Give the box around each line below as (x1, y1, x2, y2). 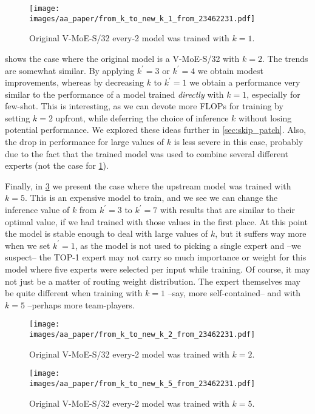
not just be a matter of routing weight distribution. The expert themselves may (5, 274, 300, 287)
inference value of (5, 203, 70, 216)
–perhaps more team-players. (27, 298, 135, 311)
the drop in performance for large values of (5, 135, 164, 148)
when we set (5, 239, 50, 251)
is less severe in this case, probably (174, 135, 303, 148)
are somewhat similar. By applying (5, 64, 135, 76)
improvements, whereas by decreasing (5, 76, 144, 89)
